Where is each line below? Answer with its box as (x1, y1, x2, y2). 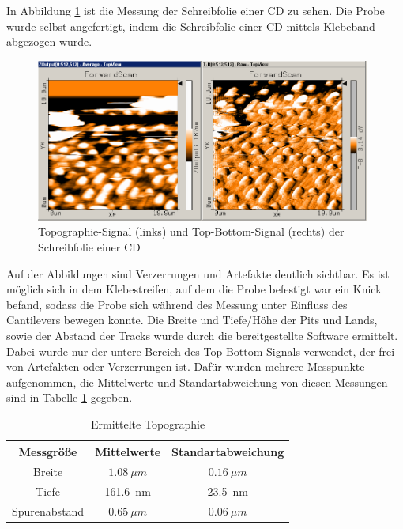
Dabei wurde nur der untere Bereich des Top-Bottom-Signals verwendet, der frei (6, 342, 395, 359)
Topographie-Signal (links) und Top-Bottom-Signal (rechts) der (38, 223, 345, 240)
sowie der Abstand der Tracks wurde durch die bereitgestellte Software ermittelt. (6, 327, 398, 343)
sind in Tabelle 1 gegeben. (6, 389, 133, 406)
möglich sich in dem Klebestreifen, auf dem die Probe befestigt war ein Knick (6, 281, 382, 297)
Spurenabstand (12, 503, 85, 520)
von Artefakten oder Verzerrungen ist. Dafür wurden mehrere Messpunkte (6, 358, 365, 375)
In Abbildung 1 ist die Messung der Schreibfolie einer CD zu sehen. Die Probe (6, 2, 385, 18)
